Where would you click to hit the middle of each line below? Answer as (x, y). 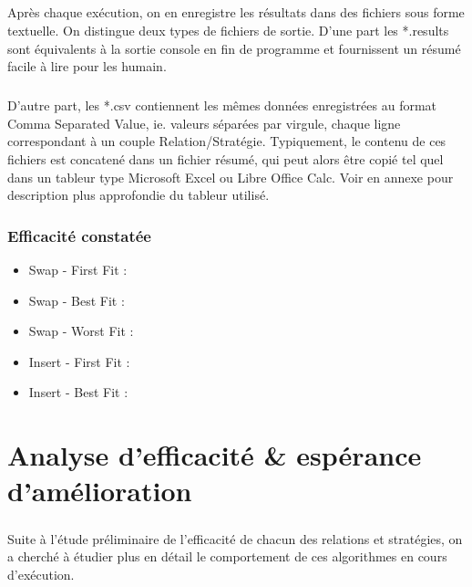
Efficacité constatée (79, 235)
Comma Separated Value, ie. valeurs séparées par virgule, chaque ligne (204, 123)
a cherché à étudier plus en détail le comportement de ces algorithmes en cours (227, 556)
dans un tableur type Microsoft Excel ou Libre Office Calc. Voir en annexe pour (231, 177)
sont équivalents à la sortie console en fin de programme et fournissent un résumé (234, 48)
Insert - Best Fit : (78, 392)
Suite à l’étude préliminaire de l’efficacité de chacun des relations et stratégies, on (235, 538)
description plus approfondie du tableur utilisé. (139, 195)
